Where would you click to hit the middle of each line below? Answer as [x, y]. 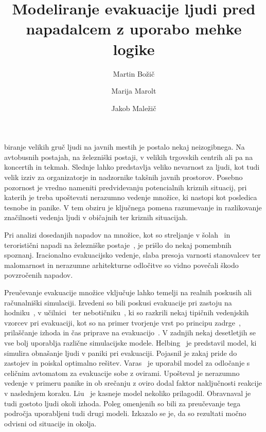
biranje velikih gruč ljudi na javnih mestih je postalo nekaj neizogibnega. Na [125, 147]
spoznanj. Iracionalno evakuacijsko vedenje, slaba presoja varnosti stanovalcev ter [132, 255]
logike [134, 49]
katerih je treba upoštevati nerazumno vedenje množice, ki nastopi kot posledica [131, 197]
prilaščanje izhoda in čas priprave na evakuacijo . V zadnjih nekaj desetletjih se [130, 332]
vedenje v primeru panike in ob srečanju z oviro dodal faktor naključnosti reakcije [133, 383]
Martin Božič [134, 73]
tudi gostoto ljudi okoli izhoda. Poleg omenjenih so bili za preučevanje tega [122, 403]
